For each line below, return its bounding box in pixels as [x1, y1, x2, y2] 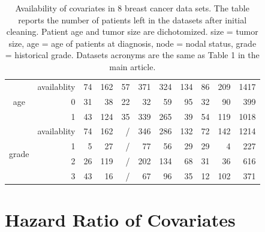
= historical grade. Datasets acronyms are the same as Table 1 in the [5, 49, 260, 61]
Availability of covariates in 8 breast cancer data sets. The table [15, 2, 249, 14]
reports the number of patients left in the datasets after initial [18, 13, 247, 26]
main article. [109, 60, 156, 73]
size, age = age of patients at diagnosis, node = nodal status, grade [8, 37, 257, 49]
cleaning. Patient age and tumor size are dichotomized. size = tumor [6, 25, 258, 38]
